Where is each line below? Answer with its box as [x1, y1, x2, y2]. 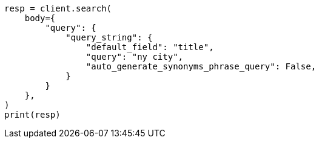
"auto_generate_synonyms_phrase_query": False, [86, 62, 317, 71]
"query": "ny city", [86, 52, 184, 62]
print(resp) [4, 110, 61, 119]
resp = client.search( [4, 4, 112, 13]
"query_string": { [65, 33, 153, 42]
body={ [24, 13, 56, 23]
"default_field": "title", [86, 42, 214, 52]
